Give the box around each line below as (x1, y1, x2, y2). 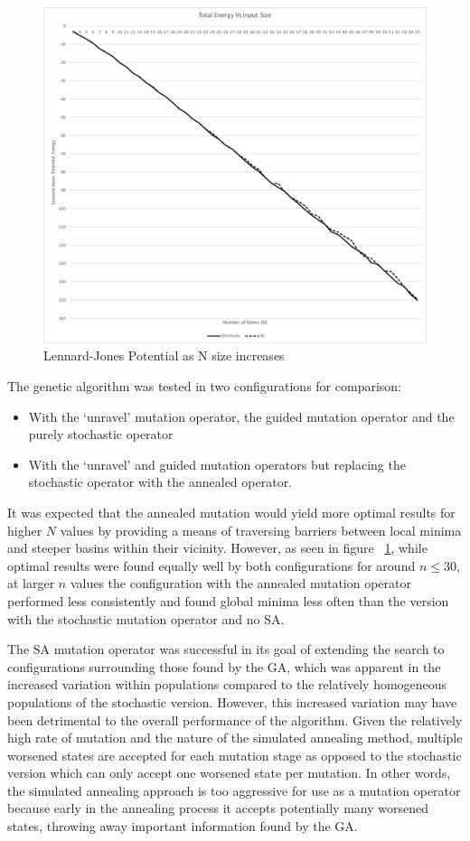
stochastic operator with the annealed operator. (28, 472, 293, 491)
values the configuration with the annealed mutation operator (70, 574, 411, 593)
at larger (7, 574, 55, 593)
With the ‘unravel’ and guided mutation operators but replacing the (28, 454, 406, 473)
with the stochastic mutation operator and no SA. (7, 609, 285, 628)
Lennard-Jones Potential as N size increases (43, 346, 285, 365)
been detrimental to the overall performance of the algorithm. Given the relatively (7, 710, 463, 729)
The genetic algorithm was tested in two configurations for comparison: (7, 377, 402, 396)
